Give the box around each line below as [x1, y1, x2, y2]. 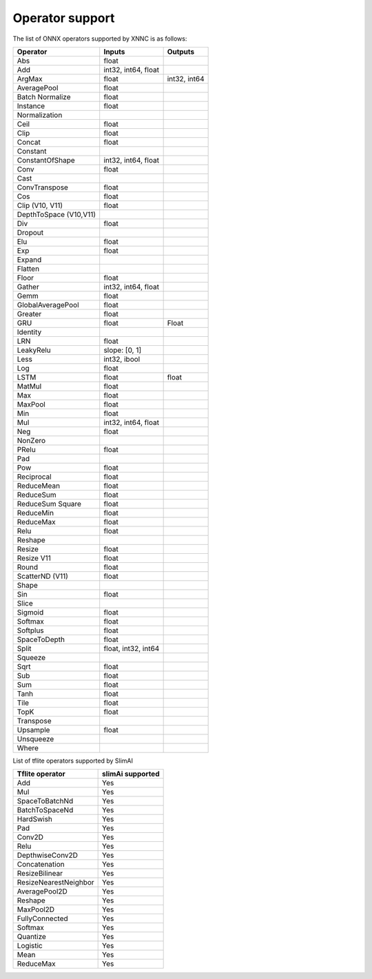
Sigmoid [17, 607, 44, 617]
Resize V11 [17, 553, 51, 563]
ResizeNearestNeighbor [17, 878, 94, 887]
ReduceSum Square [17, 499, 82, 508]
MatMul [17, 381, 42, 391]
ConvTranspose [17, 183, 69, 192]
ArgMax [17, 74, 43, 83]
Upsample [17, 725, 50, 734]
